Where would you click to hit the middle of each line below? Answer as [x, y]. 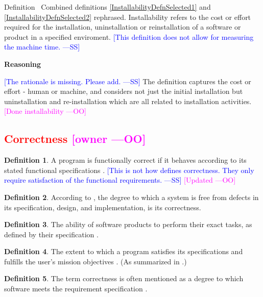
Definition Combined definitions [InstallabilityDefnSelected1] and [107, 7]
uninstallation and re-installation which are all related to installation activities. [128, 101]
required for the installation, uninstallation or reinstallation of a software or [123, 27]
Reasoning [23, 64]
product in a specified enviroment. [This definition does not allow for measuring [129, 36]
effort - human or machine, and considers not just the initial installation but [124, 91]
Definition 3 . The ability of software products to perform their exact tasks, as [128, 224]
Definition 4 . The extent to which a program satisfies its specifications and [124, 251]
